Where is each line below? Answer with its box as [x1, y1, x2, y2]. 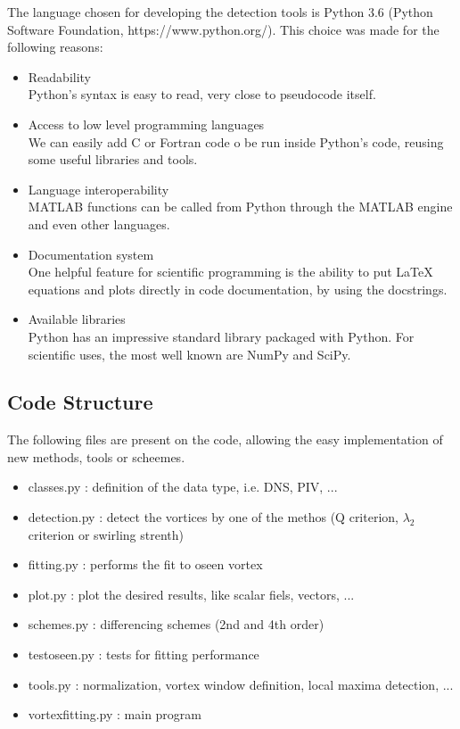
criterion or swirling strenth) [28, 525, 184, 543]
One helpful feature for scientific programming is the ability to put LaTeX [28, 262, 433, 281]
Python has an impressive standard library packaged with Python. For [28, 327, 415, 345]
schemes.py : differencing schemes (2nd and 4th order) [28, 615, 324, 634]
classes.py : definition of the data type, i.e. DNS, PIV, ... [28, 477, 338, 496]
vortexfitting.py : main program [28, 705, 202, 724]
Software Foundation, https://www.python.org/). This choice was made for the [7, 20, 439, 38]
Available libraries [28, 310, 126, 328]
